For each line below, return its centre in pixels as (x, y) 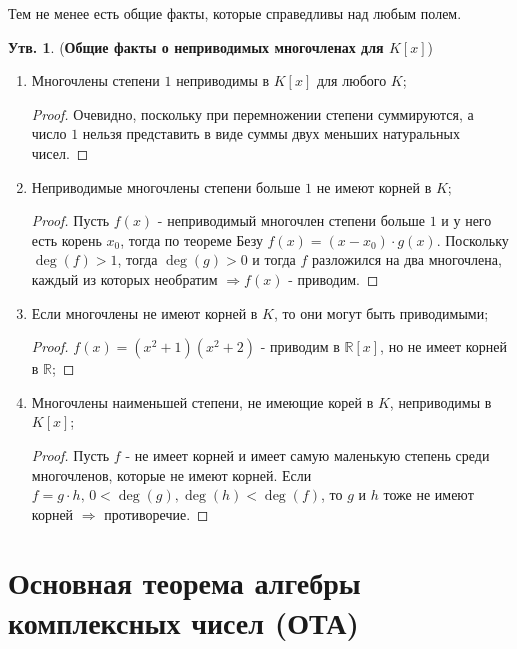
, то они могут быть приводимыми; (381, 312)
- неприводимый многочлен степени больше (291, 220)
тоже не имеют (428, 494)
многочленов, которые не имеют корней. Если (171, 474)
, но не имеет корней (444, 346)
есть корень (66, 239)
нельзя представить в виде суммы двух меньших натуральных (271, 133)
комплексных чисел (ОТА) (184, 621)
